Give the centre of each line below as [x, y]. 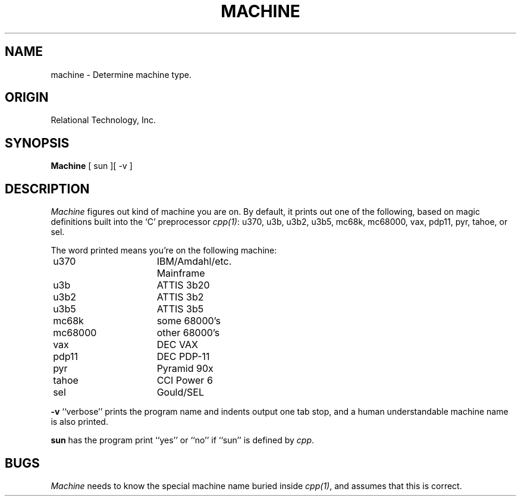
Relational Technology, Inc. [103, 120]
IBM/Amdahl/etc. [194, 262]
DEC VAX [177, 345]
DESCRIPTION [47, 189]
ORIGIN [27, 98]
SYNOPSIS [37, 143]
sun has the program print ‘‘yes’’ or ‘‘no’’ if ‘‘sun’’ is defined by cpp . [183, 440]
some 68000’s [189, 321]
